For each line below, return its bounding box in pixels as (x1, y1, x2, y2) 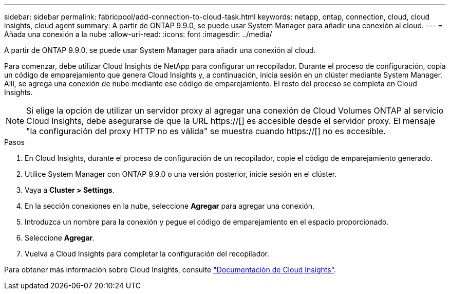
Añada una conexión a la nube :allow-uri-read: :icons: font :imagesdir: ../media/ (4, 30, 272, 39)
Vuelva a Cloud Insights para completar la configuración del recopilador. (25, 249, 270, 258)
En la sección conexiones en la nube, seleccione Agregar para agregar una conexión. (25, 201, 314, 210)
